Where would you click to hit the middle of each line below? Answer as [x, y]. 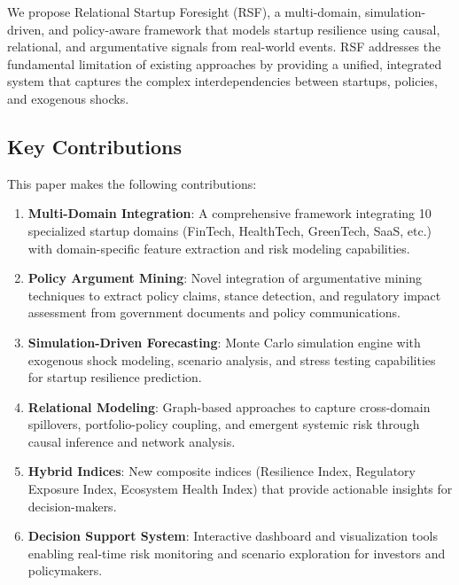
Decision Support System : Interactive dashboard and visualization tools [233, 536]
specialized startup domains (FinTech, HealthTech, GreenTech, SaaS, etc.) [230, 230]
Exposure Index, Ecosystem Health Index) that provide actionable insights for [240, 489]
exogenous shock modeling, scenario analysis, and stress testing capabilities [232, 359]
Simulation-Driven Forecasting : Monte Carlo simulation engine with [224, 342]
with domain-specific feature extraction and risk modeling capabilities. [219, 248]
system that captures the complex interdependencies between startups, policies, [222, 81]
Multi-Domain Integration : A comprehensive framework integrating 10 [229, 213]
